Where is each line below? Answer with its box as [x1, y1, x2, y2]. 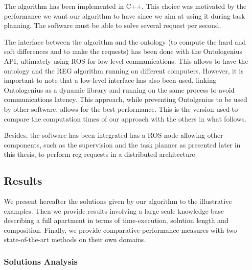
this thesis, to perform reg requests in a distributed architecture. [4, 149, 197, 159]
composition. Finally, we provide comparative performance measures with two [4, 224, 237, 235]
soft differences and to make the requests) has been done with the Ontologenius [4, 46, 243, 56]
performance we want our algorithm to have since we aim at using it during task [4, 10, 245, 21]
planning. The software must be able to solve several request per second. [4, 20, 221, 30]
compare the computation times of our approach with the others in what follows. [4, 113, 247, 123]
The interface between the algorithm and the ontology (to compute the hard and [4, 36, 246, 47]
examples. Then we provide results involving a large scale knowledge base [4, 205, 224, 216]
